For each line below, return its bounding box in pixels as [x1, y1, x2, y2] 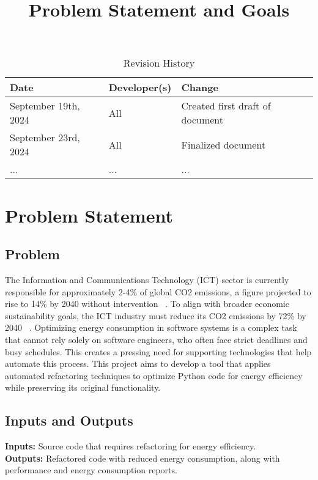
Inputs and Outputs [5, 411, 133, 430]
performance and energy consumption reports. [5, 463, 177, 476]
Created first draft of [181, 98, 271, 113]
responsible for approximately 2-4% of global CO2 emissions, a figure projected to [5, 285, 311, 298]
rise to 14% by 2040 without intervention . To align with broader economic [5, 297, 289, 310]
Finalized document [181, 137, 266, 152]
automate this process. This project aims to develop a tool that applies [5, 357, 271, 370]
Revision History [123, 56, 195, 70]
